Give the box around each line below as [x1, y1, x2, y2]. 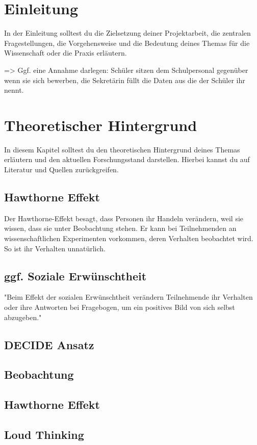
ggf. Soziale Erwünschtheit [4, 268, 147, 283]
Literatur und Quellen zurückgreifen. [4, 164, 119, 174]
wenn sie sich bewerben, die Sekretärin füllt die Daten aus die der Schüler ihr [4, 74, 245, 85]
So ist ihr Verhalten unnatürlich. [4, 243, 106, 253]
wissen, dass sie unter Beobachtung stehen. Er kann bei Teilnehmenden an [4, 223, 237, 233]
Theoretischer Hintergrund [4, 114, 197, 135]
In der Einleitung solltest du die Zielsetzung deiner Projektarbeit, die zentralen [4, 28, 251, 38]
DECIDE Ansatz [4, 336, 94, 352]
